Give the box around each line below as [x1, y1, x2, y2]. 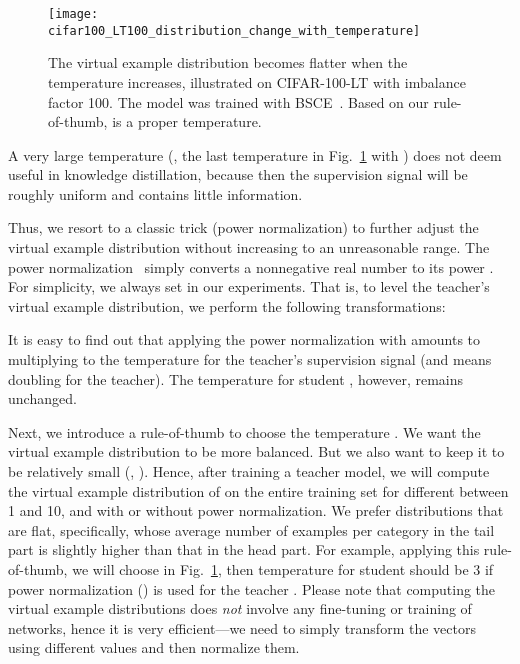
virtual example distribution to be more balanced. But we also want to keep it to [8, 441, 505, 462]
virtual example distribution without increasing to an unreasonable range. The [8, 237, 490, 258]
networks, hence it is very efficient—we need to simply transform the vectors [8, 617, 476, 638]
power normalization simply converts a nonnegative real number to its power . [8, 256, 494, 277]
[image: [48, 7, 99, 21]
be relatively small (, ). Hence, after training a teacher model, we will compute [8, 461, 490, 481]
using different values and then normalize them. [8, 637, 300, 658]
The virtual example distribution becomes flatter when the [48, 52, 408, 73]
